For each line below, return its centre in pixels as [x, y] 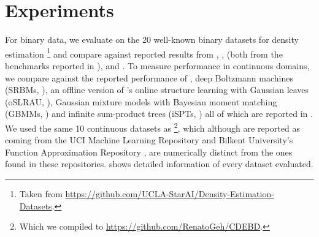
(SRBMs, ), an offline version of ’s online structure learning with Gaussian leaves [157, 90]
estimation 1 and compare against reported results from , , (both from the [144, 53]
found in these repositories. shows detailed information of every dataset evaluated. [159, 164]
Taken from [41, 193]
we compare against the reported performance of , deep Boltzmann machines [149, 77]
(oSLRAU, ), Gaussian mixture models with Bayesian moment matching [141, 101]
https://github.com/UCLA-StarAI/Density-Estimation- [170, 193]
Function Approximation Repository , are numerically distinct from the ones [149, 152]
